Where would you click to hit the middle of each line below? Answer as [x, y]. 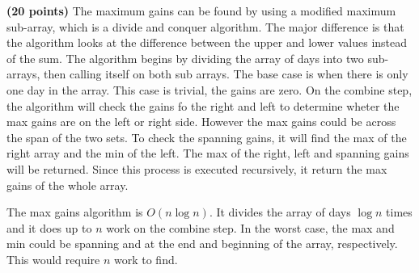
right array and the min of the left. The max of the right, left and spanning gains [208, 153]
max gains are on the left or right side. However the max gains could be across [201, 122]
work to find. [146, 259]
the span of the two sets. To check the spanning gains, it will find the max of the [207, 137]
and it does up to [49, 227]
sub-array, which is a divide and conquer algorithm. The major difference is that [205, 26]
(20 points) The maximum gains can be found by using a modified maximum [201, 10]
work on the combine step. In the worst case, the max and [250, 227]
